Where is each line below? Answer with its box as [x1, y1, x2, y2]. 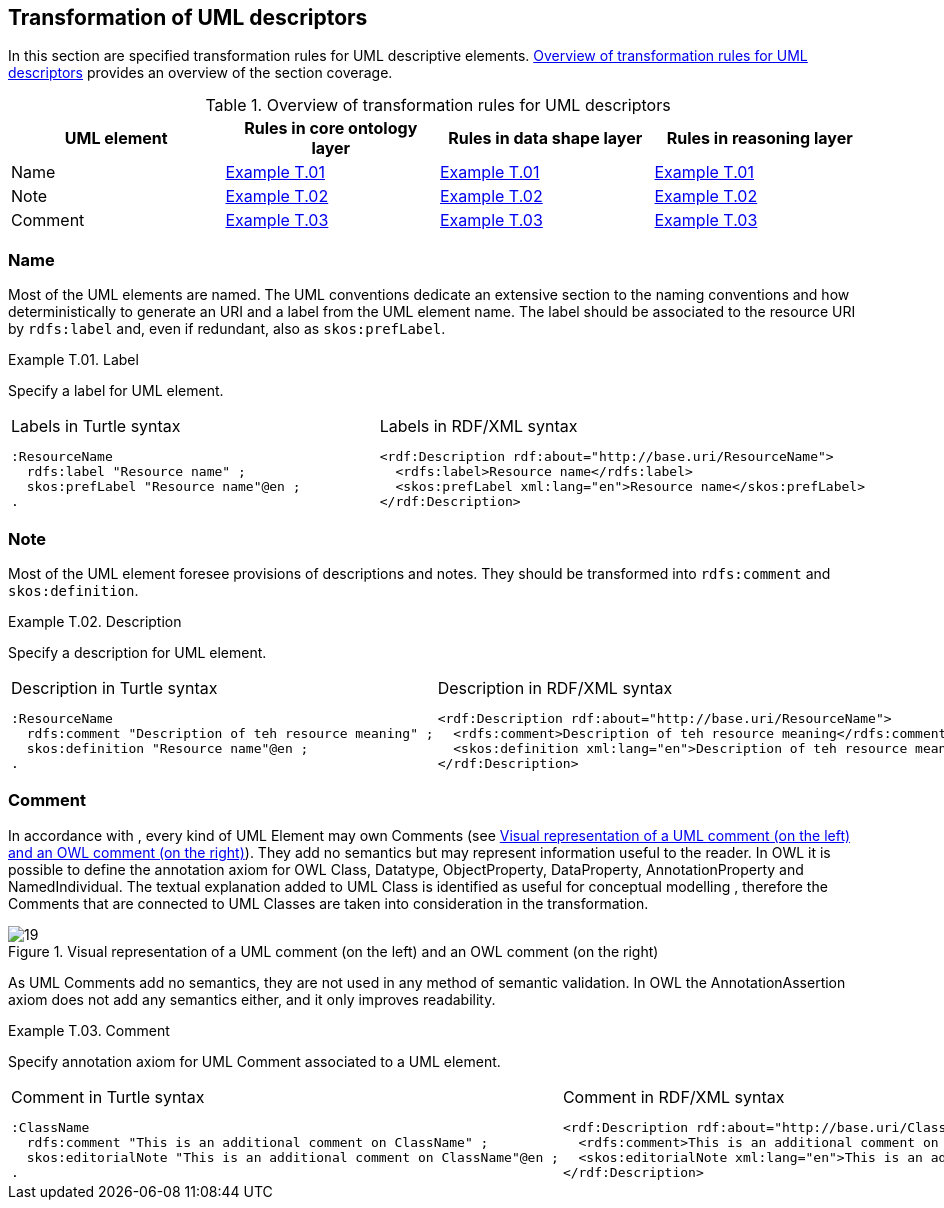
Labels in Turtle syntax [11, 416, 181, 437]
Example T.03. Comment [8, 1021, 170, 1039]
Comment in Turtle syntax [11, 1086, 205, 1107]
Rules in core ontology [244, 118, 418, 139]
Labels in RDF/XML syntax [379, 416, 578, 437]
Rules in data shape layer [448, 128, 643, 149]
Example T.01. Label [8, 351, 139, 369]
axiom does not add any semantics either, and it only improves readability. [8, 990, 496, 1008]
